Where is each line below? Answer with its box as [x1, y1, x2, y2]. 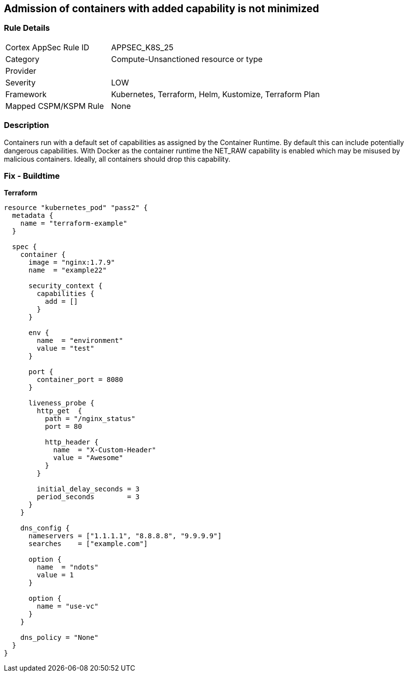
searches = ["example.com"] [28, 540, 148, 548]
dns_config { [20, 524, 70, 532]
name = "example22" [28, 266, 107, 275]
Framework [5, 89, 47, 99]
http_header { [45, 438, 98, 446]
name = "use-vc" [37, 602, 98, 611]
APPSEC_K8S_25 [111, 42, 174, 52]
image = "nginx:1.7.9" [28, 258, 115, 267]
